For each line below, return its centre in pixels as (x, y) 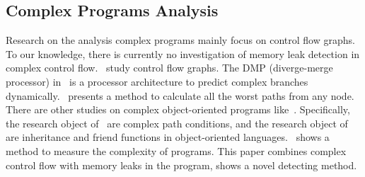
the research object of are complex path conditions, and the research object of (177, 123)
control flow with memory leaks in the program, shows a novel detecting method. (181, 165)
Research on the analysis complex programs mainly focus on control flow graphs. (180, 40)
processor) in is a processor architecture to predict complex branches (157, 81)
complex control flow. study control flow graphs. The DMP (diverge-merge (169, 68)
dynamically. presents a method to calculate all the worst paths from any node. (180, 95)
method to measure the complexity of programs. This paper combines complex (176, 150)
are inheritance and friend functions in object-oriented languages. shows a (168, 137)
